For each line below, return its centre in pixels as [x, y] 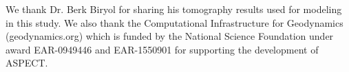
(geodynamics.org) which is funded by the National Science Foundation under [170, 36]
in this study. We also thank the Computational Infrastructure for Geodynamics [174, 22]
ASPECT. [27, 63]
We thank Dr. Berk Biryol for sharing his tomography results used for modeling [174, 9]
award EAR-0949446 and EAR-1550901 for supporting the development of [162, 49]
